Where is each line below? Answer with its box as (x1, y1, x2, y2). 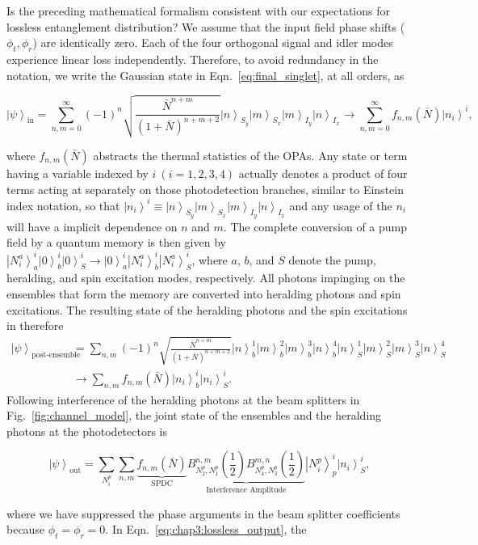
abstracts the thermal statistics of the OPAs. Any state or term (93, 146, 408, 163)
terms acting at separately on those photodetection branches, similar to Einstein (6, 180, 404, 197)
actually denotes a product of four (238, 164, 408, 181)
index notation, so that (6, 196, 120, 213)
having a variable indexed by (6, 164, 149, 181)
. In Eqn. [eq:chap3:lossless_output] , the (105, 521, 307, 538)
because (6, 521, 45, 538)
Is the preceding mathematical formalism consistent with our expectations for (6, 2, 390, 19)
